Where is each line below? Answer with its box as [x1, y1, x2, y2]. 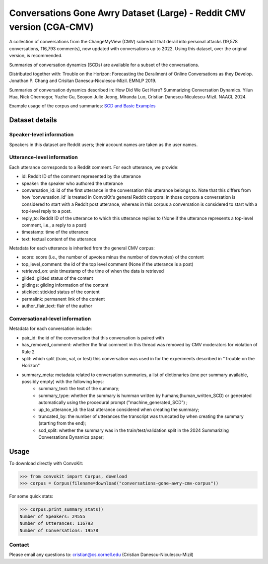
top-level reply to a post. [21, 208, 72, 214]
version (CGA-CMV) [9, 21, 94, 32]
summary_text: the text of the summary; [38, 386, 120, 392]
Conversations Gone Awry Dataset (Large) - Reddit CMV [9, 7, 246, 18]
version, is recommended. [9, 53, 63, 59]
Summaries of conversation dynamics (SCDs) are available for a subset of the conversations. [9, 62, 200, 68]
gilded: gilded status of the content [21, 275, 93, 281]
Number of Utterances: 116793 [19, 521, 93, 526]
